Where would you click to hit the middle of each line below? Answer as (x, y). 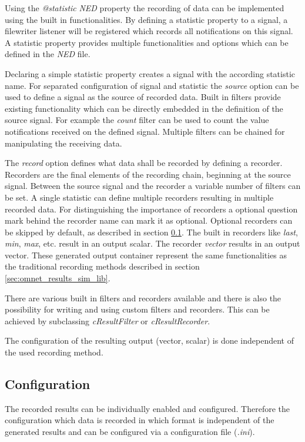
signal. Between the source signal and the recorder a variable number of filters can (153, 186)
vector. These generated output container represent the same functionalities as (146, 255)
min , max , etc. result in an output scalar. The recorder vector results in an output (152, 243)
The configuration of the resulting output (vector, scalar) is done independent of (149, 340)
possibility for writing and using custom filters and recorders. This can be (137, 309)
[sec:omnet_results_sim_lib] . (58, 278)
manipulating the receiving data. (63, 143)
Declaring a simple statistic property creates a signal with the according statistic (150, 73)
